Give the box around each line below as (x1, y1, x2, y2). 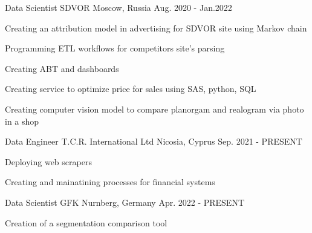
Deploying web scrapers (5, 155, 92, 168)
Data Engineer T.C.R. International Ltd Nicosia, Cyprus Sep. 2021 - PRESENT (5, 135, 302, 148)
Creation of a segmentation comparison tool (5, 216, 167, 229)
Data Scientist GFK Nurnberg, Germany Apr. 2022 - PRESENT (5, 195, 245, 208)
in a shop (5, 114, 39, 127)
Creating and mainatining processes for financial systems (5, 176, 215, 188)
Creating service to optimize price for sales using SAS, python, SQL (5, 82, 256, 95)
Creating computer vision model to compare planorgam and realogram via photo (5, 102, 304, 115)
